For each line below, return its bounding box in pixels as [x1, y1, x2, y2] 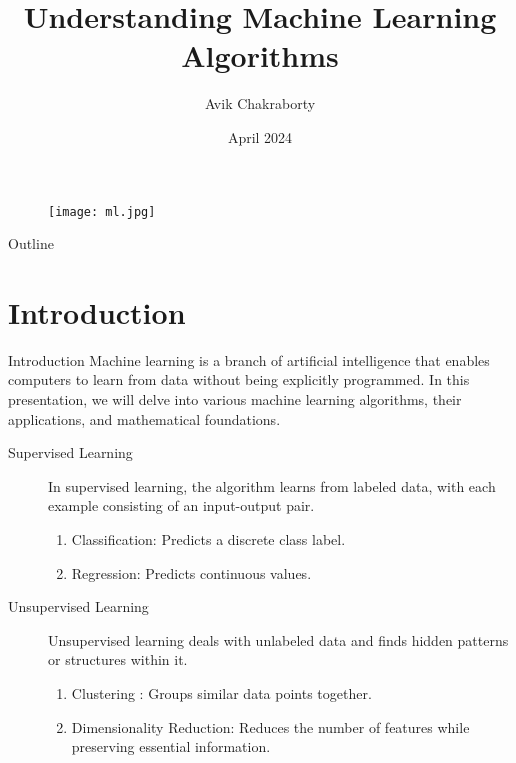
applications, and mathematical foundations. [8, 408, 281, 429]
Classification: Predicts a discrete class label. [71, 529, 346, 550]
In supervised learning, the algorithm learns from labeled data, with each [48, 475, 496, 496]
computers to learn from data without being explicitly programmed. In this [8, 369, 470, 390]
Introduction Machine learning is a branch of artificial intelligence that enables [8, 349, 490, 370]
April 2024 [227, 126, 293, 147]
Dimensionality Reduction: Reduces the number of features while [71, 716, 470, 737]
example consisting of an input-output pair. [48, 495, 315, 516]
